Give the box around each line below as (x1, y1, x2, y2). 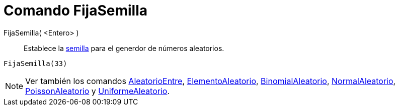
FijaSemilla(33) (4, 59, 67, 67)
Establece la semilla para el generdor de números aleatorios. (24, 43, 224, 52)
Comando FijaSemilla (4, 2, 148, 19)
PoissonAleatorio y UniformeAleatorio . (25, 85, 170, 96)
